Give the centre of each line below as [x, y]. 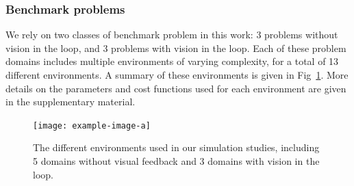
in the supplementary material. [71, 102]
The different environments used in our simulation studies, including [176, 147]
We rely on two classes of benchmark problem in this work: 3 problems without [172, 35]
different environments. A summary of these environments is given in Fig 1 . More [177, 75]
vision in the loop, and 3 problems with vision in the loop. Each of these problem [176, 48]
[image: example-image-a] [92, 125]
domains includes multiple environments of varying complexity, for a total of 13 [172, 61]
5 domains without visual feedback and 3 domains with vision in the [176, 161]
